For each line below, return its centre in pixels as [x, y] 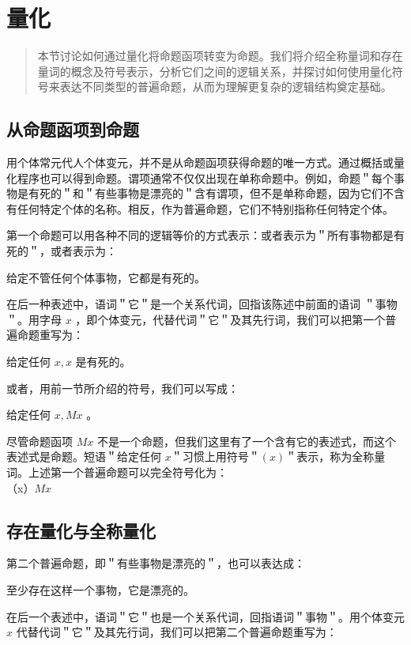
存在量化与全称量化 [81, 530]
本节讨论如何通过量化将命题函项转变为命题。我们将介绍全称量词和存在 [220, 56]
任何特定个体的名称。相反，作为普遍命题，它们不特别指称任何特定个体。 [205, 208]
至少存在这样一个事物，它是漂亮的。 [100, 590]
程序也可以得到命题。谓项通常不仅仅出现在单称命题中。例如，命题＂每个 [205, 177]
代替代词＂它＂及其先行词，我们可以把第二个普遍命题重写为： [177, 632]
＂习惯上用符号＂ [215, 456]
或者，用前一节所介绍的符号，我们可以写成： [123, 388]
